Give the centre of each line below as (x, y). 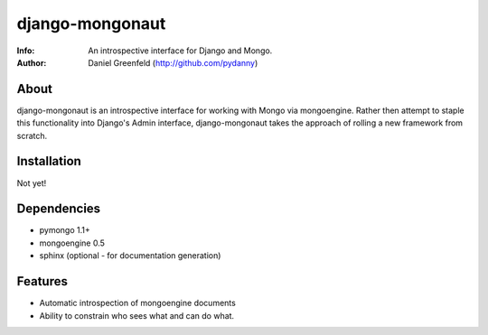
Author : (32, 62)
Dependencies (59, 209)
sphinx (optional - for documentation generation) (130, 256)
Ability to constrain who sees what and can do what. (137, 315)
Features (42, 281)
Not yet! (32, 183)
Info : (26, 51)
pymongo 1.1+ (65, 230)
